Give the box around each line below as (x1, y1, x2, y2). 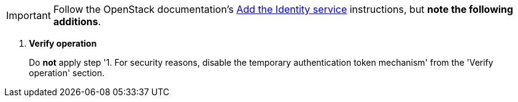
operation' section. (29, 68, 105, 78)
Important (6, 9, 51, 22)
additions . (53, 15, 101, 28)
